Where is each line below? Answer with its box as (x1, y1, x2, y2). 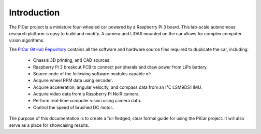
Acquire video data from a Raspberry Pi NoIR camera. (33, 91, 140, 97)
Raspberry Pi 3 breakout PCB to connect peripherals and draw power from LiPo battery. (33, 64, 208, 70)
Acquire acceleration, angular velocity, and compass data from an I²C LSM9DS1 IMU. (33, 84, 203, 90)
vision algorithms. (9, 38, 44, 43)
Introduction (9, 7, 60, 18)
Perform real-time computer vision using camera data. (33, 98, 142, 104)
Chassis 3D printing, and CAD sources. (33, 57, 111, 63)
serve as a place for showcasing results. (9, 122, 89, 128)
